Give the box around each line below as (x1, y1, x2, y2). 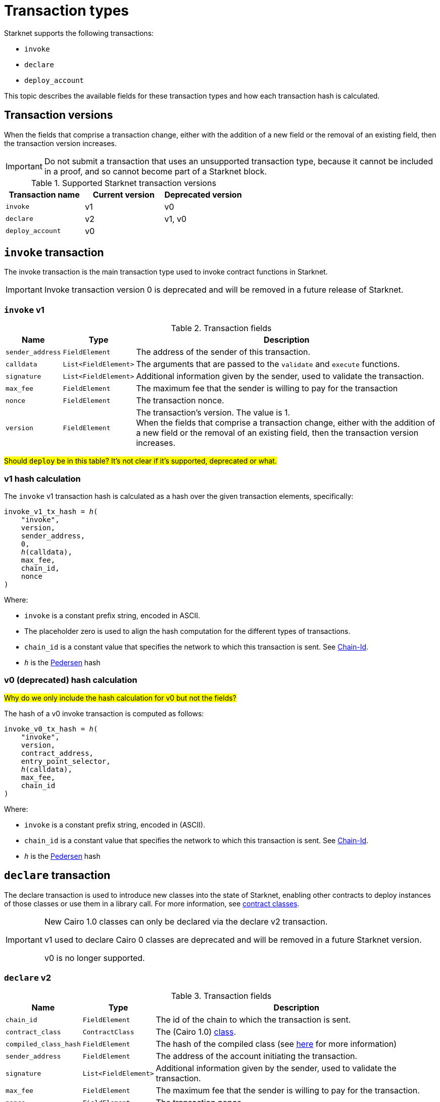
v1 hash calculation (4, 473, 81, 484)
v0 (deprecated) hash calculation (4, 675, 137, 685)
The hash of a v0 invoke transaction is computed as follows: (4, 709, 204, 718)
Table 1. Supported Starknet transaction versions (31, 177, 216, 188)
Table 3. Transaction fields (171, 991, 272, 1001)
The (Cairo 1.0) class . (156, 1027, 236, 1037)
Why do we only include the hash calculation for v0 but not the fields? (4, 693, 236, 702)
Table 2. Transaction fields (171, 323, 272, 334)
